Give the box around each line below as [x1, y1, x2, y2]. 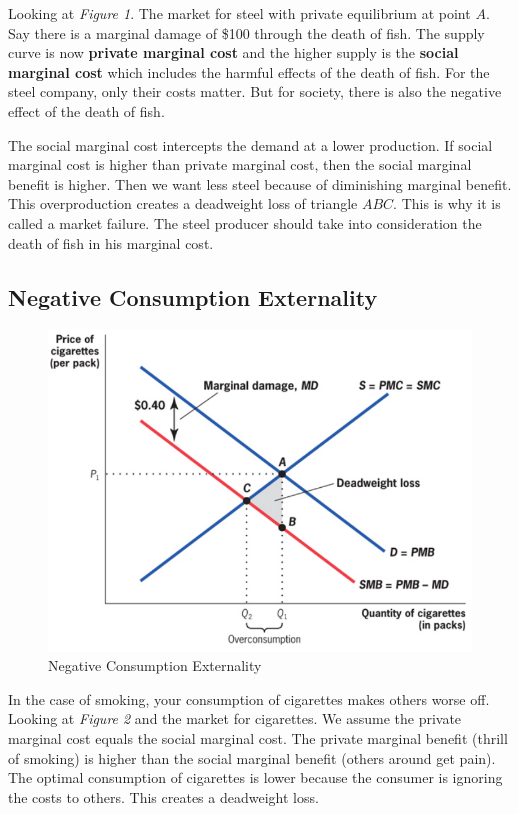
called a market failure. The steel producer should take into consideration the [8, 212, 482, 233]
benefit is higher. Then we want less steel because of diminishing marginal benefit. [8, 173, 512, 194]
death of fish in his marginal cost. [8, 232, 214, 253]
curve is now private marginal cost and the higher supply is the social [8, 42, 459, 63]
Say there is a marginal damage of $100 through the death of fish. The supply [8, 22, 485, 43]
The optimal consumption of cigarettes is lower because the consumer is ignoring [8, 767, 503, 788]
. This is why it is [393, 193, 501, 214]
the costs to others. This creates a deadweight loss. [8, 786, 319, 807]
